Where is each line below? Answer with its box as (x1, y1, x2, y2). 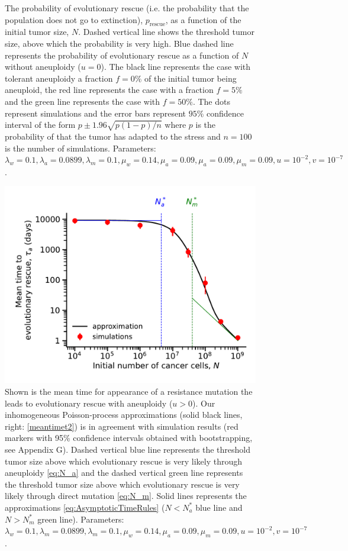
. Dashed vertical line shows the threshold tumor (78, 25, 254, 38)
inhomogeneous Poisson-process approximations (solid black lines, (5, 408, 243, 421)
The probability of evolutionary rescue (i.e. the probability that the (5, 2, 249, 14)
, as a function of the (165, 13, 241, 25)
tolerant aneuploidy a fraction (5, 72, 113, 84)
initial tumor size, (5, 25, 69, 38)
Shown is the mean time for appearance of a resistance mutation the (5, 385, 253, 397)
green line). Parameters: (37, 513, 124, 525)
